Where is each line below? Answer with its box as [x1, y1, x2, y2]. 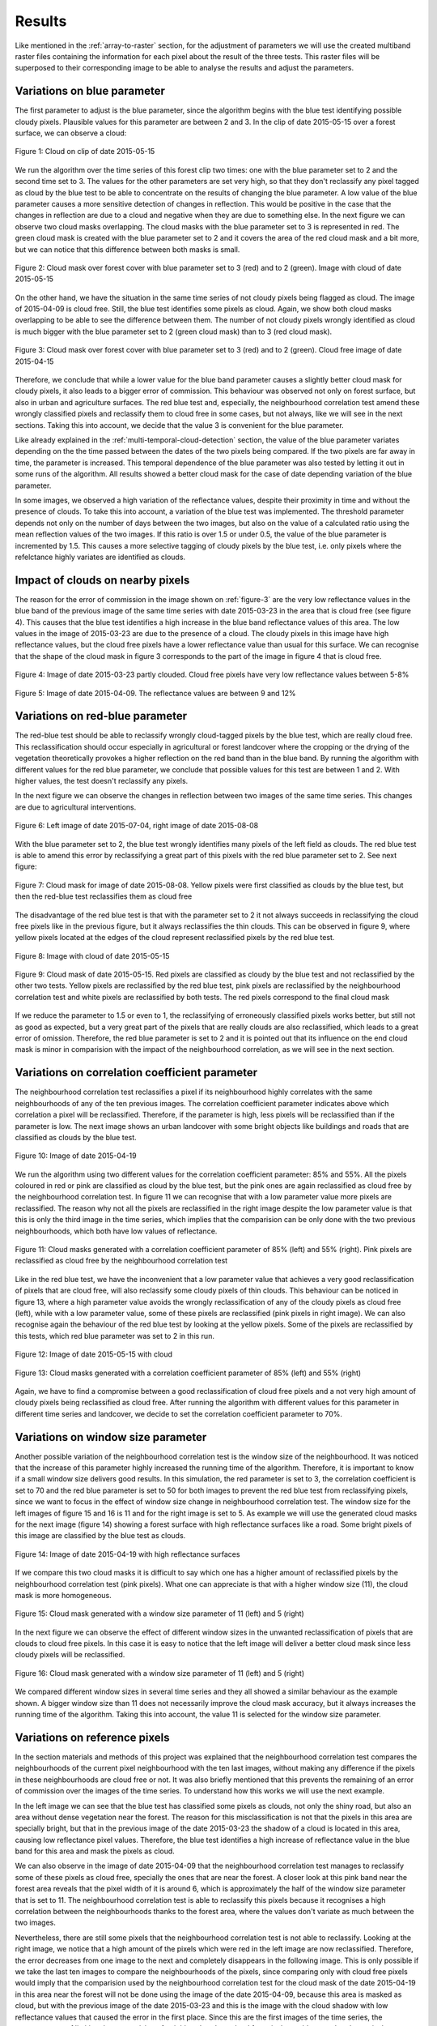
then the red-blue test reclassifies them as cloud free [15, 891, 193, 901]
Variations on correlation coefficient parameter [15, 1066, 258, 1079]
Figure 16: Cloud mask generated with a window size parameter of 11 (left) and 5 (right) [15, 1668, 305, 1678]
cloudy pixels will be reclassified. [15, 1650, 125, 1660]
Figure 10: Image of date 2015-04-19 [15, 1151, 137, 1160]
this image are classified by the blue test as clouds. [15, 1531, 186, 1541]
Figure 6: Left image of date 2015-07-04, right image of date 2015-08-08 [15, 821, 259, 831]
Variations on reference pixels [15, 1730, 170, 1744]
